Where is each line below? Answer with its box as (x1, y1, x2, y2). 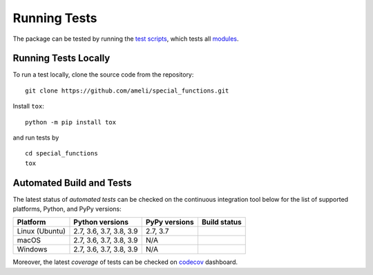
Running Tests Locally (12, 53, 111, 64)
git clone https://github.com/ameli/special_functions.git (25, 86, 229, 95)
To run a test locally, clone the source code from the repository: (12, 70, 194, 79)
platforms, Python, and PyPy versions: (12, 205, 122, 214)
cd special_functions (25, 149, 98, 158)
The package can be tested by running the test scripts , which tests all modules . (12, 35, 239, 43)
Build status (201, 218, 242, 227)
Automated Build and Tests (12, 177, 132, 189)
